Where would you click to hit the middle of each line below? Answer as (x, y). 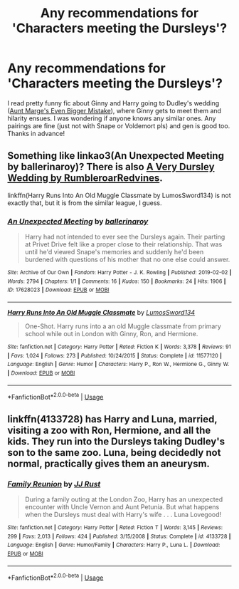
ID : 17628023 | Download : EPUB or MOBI (58, 290)
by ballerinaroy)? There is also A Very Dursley (111, 167)
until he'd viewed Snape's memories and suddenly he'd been (114, 252)
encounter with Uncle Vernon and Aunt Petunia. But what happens (122, 506)
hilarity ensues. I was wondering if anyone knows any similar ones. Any (112, 118)
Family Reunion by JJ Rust (54, 484)
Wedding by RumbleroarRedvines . (85, 178)
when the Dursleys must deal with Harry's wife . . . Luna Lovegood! (123, 514)
